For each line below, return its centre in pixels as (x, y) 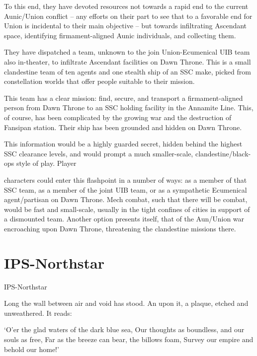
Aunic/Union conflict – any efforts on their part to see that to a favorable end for (128, 16)
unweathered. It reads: (38, 313)
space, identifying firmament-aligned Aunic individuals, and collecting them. (120, 35)
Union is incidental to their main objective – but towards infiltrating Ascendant (126, 26)
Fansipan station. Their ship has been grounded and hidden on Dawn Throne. (123, 127)
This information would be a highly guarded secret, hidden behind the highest (123, 144)
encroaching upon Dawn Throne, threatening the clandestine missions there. (120, 228)
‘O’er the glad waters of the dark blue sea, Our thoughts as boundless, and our (124, 329)
